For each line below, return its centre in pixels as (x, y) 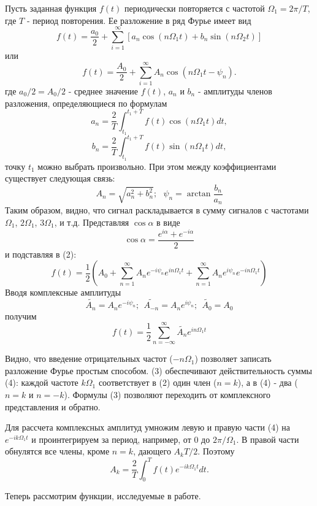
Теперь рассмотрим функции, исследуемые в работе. (103, 496)
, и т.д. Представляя (92, 222)
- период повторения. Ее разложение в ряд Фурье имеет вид (139, 20)
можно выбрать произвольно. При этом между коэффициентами (157, 166)
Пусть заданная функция (51, 8)
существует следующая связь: (60, 178)
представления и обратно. (53, 406)
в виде (168, 222)
